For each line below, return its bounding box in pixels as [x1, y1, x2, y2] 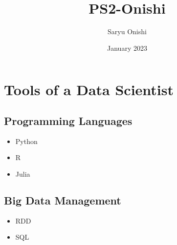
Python [15, 136, 38, 146]
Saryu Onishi [108, 26, 147, 37]
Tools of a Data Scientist [4, 80, 174, 100]
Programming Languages [4, 113, 133, 128]
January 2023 [107, 42, 147, 53]
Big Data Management [4, 192, 121, 207]
